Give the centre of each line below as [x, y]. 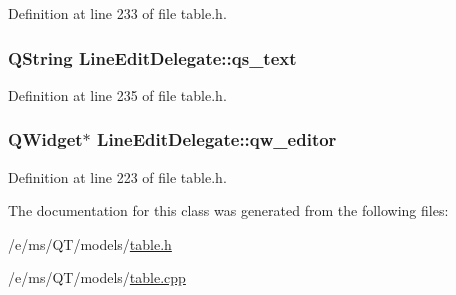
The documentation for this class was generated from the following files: [228, 210]
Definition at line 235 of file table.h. [117, 94]
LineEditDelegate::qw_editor [217, 139]
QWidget [45, 139]
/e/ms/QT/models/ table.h [90, 243]
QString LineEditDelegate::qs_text [152, 57]
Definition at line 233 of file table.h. [117, 13]
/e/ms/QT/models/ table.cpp [97, 277]
